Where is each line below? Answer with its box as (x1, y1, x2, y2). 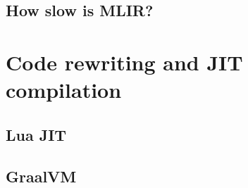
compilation (6, 75, 122, 104)
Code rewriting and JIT (6, 47, 243, 76)
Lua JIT (6, 123, 67, 145)
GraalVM (6, 165, 77, 187)
